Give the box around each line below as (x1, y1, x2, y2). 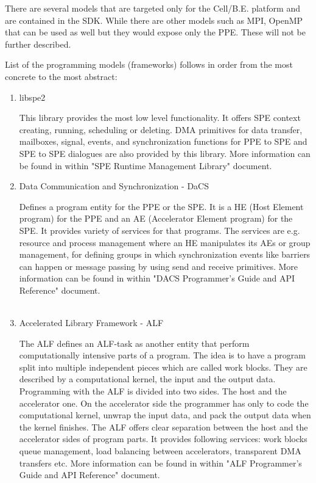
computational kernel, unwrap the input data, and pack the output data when (19, 409, 311, 421)
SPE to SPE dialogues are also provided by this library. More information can (19, 147, 311, 159)
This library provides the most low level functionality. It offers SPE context (19, 111, 301, 124)
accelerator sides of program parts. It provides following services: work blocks (19, 432, 307, 445)
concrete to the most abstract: (5, 70, 118, 82)
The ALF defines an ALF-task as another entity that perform (19, 336, 250, 349)
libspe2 (19, 90, 46, 103)
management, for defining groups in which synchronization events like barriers (19, 248, 311, 261)
